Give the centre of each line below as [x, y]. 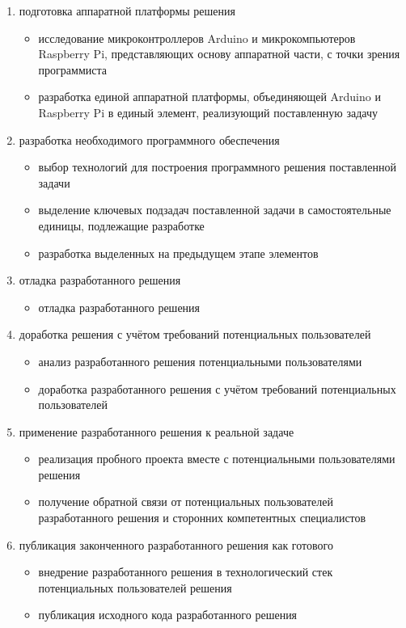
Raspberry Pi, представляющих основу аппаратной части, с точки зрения [219, 54]
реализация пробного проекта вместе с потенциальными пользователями [217, 459]
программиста [72, 69]
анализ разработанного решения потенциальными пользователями [200, 361]
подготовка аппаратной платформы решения [127, 11]
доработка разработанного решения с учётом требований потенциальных [217, 388]
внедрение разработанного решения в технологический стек [186, 572]
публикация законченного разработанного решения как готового [176, 544]
